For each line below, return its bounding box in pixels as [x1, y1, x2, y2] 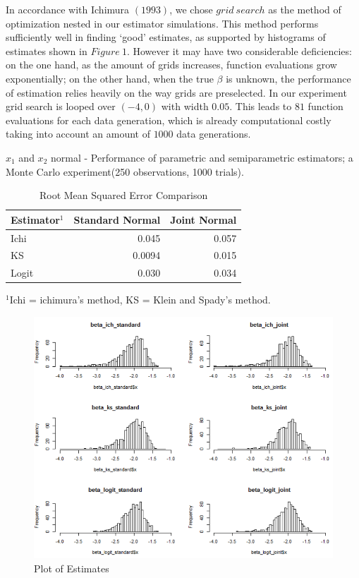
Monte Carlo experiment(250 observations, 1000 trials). [6, 164, 244, 179]
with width [161, 99, 209, 114]
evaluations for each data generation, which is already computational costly [6, 112, 331, 127]
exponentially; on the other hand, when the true [6, 71, 214, 85]
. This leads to [229, 99, 292, 114]
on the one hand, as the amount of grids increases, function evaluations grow [6, 57, 337, 72]
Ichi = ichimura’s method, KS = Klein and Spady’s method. [9, 292, 271, 307]
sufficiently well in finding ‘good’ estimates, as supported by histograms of [6, 30, 326, 44]
